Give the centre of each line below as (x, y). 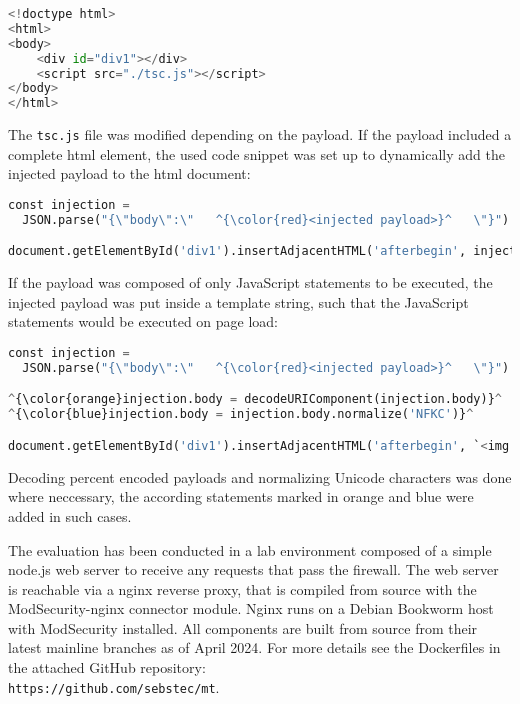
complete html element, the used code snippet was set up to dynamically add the (256, 153)
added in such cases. (70, 515)
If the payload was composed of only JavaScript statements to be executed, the (250, 282)
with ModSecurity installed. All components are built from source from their (243, 627)
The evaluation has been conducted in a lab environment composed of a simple (250, 549)
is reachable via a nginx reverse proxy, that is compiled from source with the (242, 588)
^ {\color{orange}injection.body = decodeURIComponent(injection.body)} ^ (255, 399)
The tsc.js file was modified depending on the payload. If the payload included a (260, 134)
